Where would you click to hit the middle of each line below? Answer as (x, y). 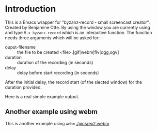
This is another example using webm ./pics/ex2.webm (57, 123)
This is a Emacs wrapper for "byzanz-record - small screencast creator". (78, 22)
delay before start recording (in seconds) (58, 73)
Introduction (31, 9)
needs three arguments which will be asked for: (53, 38)
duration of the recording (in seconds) (55, 62)
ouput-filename (20, 47)
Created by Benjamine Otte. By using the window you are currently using (78, 27)
